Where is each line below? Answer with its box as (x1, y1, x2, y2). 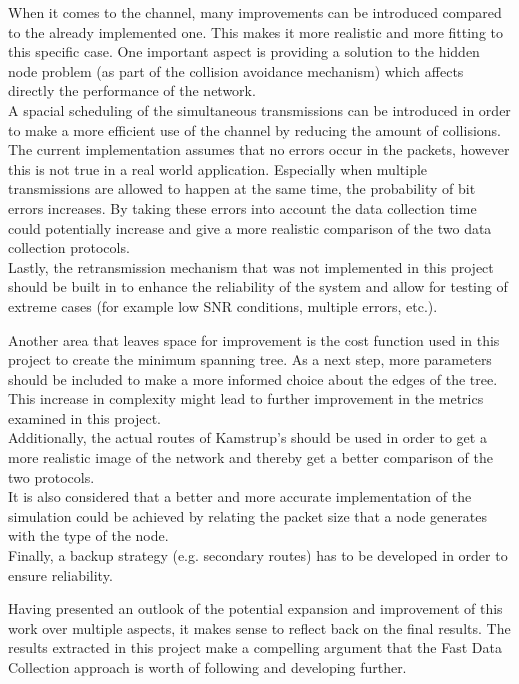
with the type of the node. (8, 525, 169, 546)
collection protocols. (8, 237, 130, 258)
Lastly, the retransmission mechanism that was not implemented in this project (8, 256, 494, 277)
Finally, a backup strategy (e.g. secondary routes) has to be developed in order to (8, 545, 508, 566)
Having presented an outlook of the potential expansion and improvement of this (8, 598, 503, 619)
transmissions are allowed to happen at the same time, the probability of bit (8, 178, 476, 199)
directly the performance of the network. (8, 80, 256, 101)
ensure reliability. (8, 564, 113, 585)
